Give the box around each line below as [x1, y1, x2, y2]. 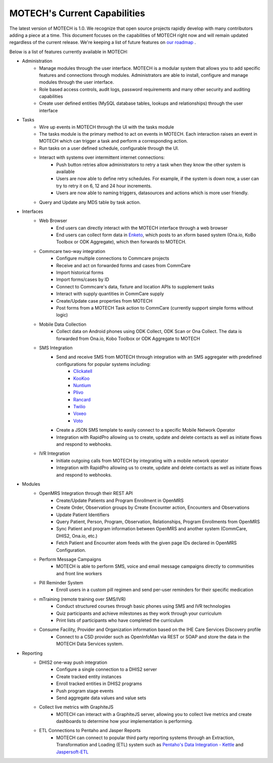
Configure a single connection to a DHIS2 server [56, 666, 157, 672]
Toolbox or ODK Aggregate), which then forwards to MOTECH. [56, 239, 187, 245]
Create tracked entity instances [56, 673, 122, 680]
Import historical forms [56, 270, 104, 276]
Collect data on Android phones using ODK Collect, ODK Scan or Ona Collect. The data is [56, 328, 242, 334]
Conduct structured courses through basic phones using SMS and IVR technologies [56, 603, 231, 609]
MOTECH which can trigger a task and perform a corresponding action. [39, 138, 188, 144]
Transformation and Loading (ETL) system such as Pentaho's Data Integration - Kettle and [56, 742, 244, 748]
